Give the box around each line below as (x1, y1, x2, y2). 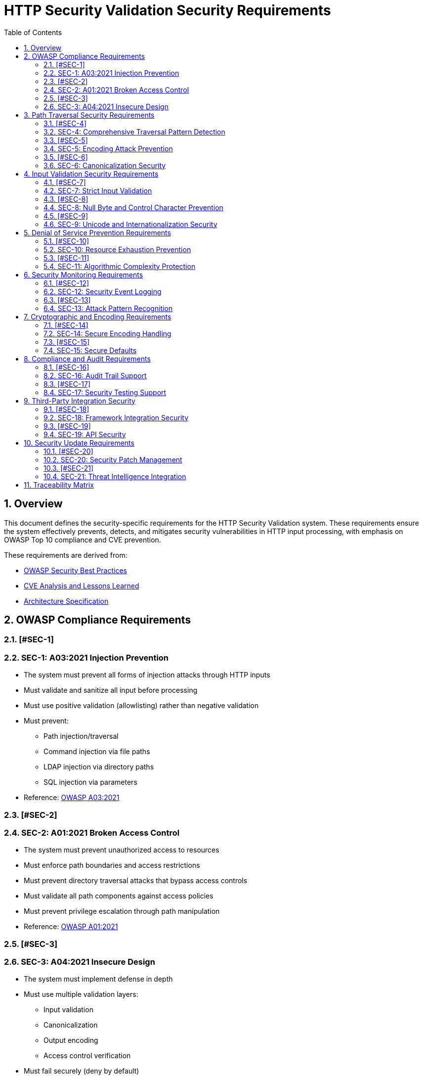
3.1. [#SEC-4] (43, 119, 87, 128)
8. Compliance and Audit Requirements (24, 354, 151, 363)
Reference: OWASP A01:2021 (24, 922, 118, 931)
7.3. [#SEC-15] (43, 337, 90, 346)
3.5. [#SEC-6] (43, 152, 88, 161)
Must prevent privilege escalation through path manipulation (24, 907, 220, 916)
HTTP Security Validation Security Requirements (4, 2, 331, 19)
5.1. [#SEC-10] (43, 236, 89, 245)
